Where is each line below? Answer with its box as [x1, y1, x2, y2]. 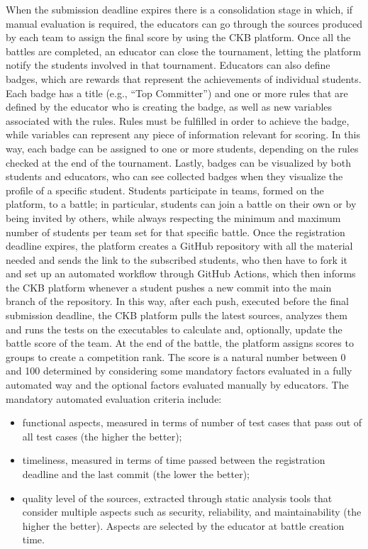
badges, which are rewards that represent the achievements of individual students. [6, 71, 362, 86]
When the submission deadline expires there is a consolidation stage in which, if [6, 2, 353, 16]
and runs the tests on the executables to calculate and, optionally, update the [6, 321, 342, 336]
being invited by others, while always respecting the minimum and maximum [6, 210, 341, 225]
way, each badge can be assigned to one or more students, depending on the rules [6, 140, 359, 155]
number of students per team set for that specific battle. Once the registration [6, 224, 345, 239]
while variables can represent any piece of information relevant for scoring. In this [6, 127, 360, 142]
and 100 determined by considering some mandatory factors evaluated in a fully [6, 363, 352, 378]
